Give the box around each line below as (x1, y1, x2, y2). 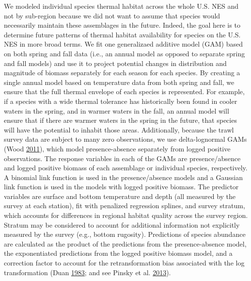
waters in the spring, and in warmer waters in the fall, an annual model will (4, 105, 229, 116)
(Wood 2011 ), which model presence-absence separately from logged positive (4, 143, 231, 153)
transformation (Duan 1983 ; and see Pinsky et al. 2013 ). (4, 267, 171, 277)
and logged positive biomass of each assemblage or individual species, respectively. (4, 163, 248, 173)
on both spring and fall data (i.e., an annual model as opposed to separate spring (4, 48, 245, 58)
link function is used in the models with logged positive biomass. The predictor (4, 182, 239, 192)
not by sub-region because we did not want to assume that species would (4, 10, 220, 20)
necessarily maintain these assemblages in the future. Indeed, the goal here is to (4, 20, 240, 30)
